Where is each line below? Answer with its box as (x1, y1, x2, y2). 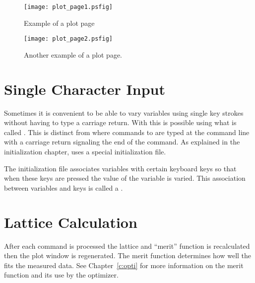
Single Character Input (4, 78, 165, 99)
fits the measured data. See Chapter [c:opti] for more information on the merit (4, 260, 244, 270)
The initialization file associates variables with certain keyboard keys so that (4, 163, 237, 173)
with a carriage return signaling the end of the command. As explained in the (4, 137, 240, 147)
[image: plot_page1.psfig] (24, 3, 113, 10)
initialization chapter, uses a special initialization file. (4, 146, 166, 156)
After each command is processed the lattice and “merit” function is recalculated (4, 240, 250, 251)
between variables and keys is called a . (4, 182, 123, 193)
